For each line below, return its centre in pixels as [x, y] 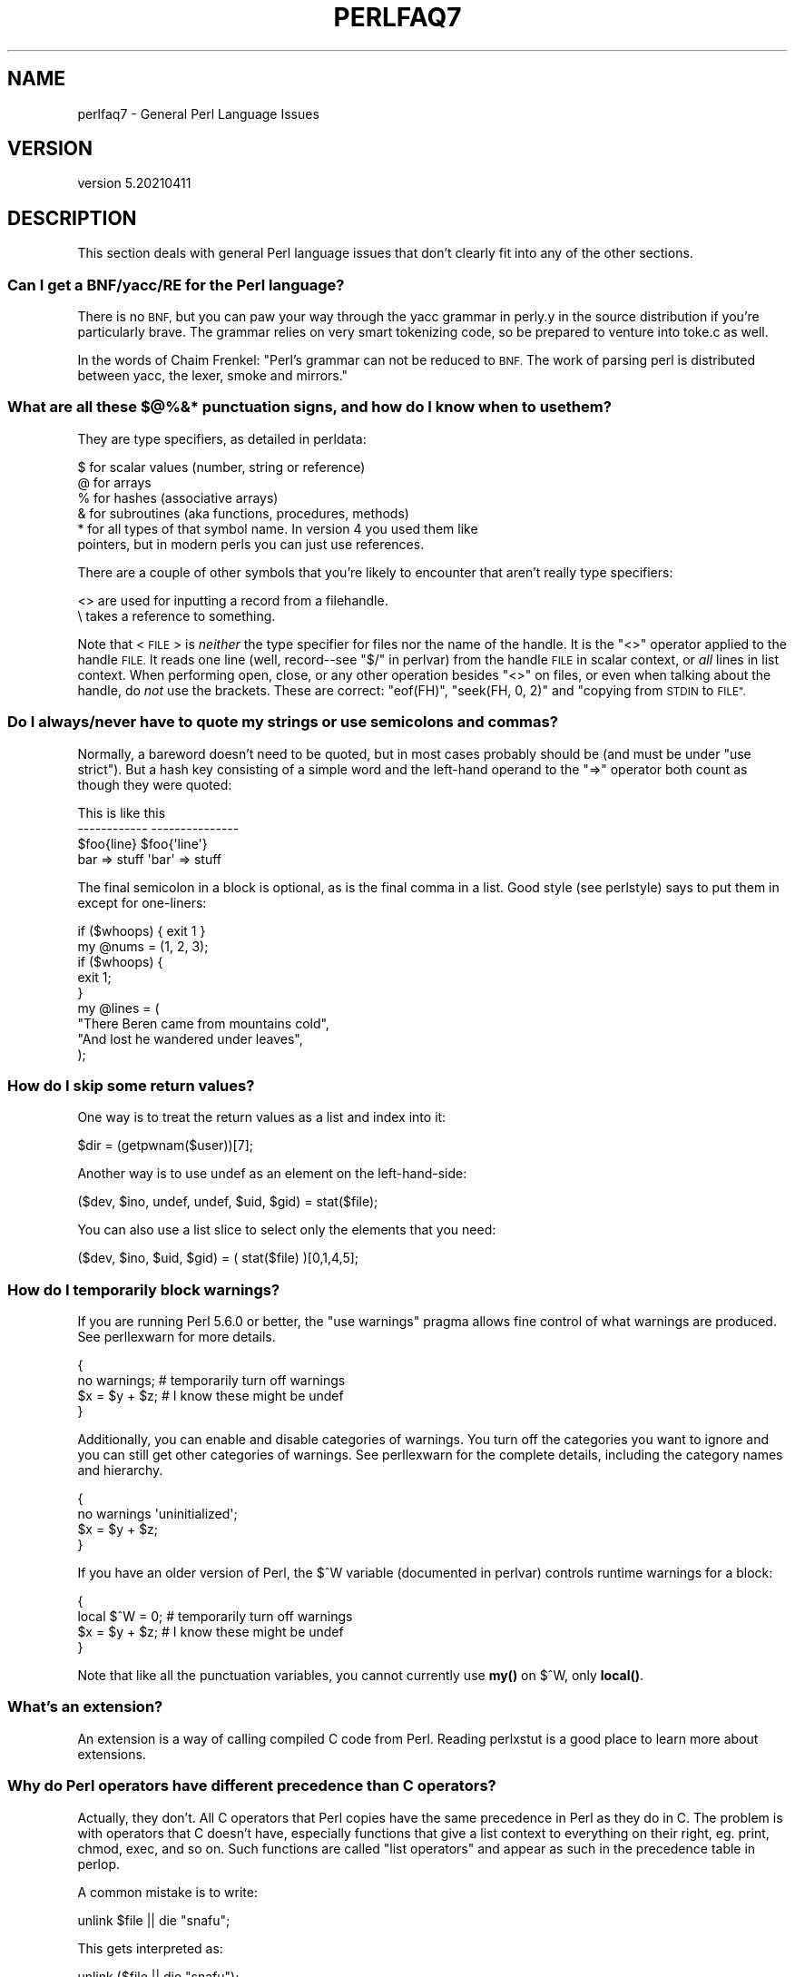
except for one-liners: [142, 902]
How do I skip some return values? [131, 1085]
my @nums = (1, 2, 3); [143, 946]
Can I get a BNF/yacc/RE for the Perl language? [176, 285]
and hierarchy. [120, 1470]
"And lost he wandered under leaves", [190, 1038]
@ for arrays [114, 482]
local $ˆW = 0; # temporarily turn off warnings [215, 1617]
